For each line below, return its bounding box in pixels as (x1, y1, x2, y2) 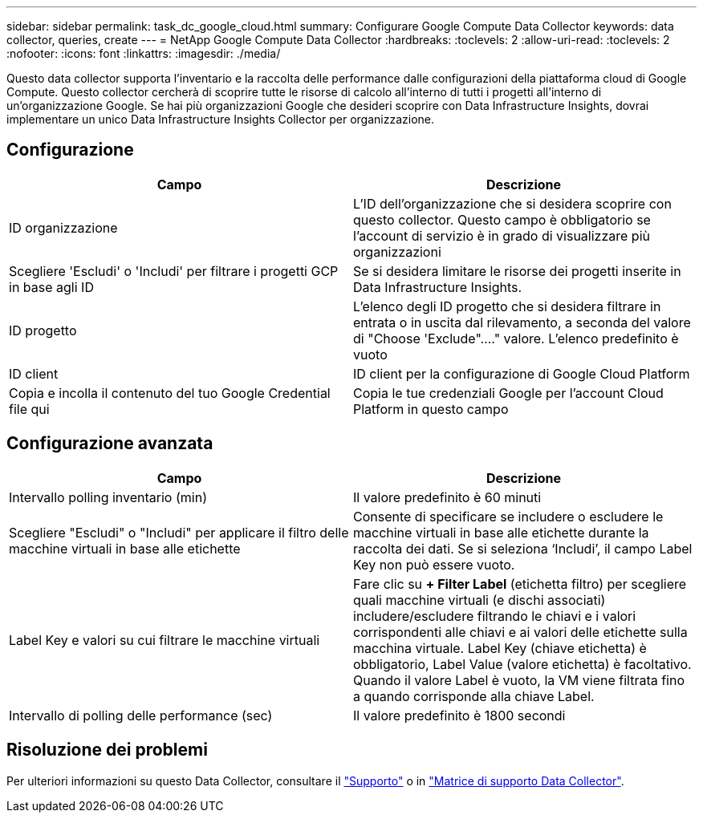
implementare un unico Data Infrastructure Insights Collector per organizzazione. (6, 112, 434, 126)
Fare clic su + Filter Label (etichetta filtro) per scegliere (353, 575, 687, 592)
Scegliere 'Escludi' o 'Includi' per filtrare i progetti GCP (9, 262, 339, 279)
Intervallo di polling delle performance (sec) (9, 707, 273, 724)
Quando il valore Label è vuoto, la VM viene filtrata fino (353, 671, 685, 688)
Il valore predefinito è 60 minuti (353, 489, 542, 505)
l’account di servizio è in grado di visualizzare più (353, 227, 650, 244)
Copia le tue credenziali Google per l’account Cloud (353, 384, 664, 401)
